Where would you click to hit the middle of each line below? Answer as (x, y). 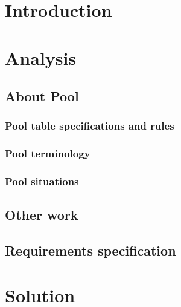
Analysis (41, 57)
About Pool (42, 96)
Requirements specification (91, 250)
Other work (42, 215)
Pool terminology (48, 153)
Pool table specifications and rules (90, 126)
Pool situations (42, 181)
